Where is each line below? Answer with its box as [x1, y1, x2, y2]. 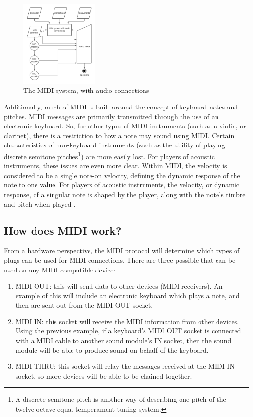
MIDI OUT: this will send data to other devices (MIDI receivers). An [15, 281, 223, 291]
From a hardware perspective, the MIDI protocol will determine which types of [4, 245, 240, 255]
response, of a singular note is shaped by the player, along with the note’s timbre [4, 189, 246, 199]
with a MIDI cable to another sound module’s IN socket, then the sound [15, 335, 232, 345]
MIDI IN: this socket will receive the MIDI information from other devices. [15, 316, 239, 326]
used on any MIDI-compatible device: [4, 264, 116, 274]
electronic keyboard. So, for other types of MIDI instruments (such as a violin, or [4, 121, 246, 131]
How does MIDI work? [4, 222, 122, 237]
